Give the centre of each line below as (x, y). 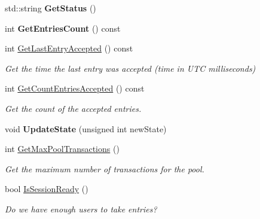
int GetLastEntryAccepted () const (69, 48)
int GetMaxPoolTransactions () (62, 149)
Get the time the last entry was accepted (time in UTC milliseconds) (130, 68)
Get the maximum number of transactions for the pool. (105, 168)
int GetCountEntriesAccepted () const (75, 88)
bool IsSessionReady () (47, 189)
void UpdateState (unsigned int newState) (86, 128)
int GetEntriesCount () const (63, 28)
